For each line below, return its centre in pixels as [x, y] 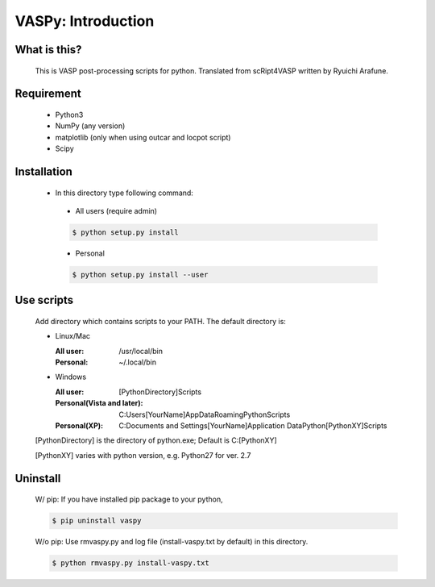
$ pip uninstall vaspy [97, 521]
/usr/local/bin [141, 351]
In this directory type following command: [124, 193]
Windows [71, 377]
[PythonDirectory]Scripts [160, 392]
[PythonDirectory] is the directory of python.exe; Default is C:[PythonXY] [156, 440]
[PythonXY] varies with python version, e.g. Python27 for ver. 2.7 [143, 455]
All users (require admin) [116, 210]
